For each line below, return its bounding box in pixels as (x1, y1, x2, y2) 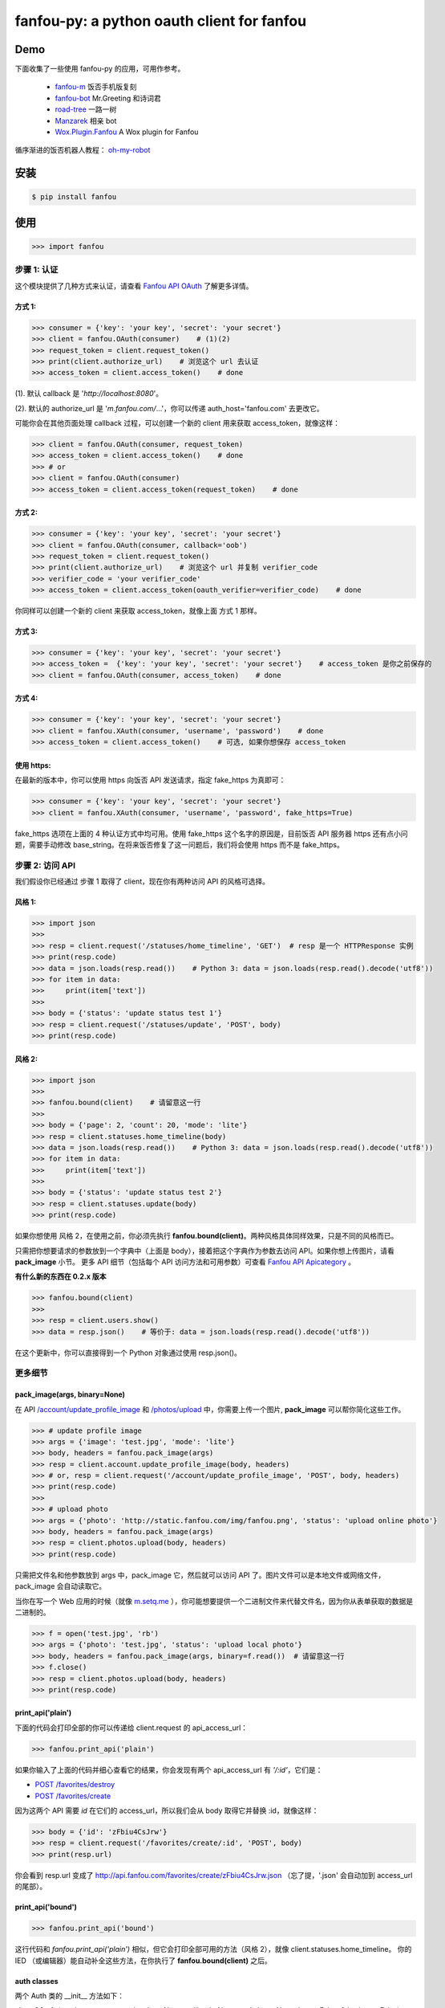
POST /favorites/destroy (34, 1780, 115, 1790)
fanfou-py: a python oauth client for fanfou (14, 12, 307, 30)
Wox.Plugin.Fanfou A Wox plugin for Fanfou (55, 127, 199, 137)
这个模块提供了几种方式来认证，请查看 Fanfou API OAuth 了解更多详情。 (14, 281, 253, 291)
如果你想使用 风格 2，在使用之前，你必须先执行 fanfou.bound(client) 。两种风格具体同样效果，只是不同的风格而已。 (14, 1231, 398, 1241)
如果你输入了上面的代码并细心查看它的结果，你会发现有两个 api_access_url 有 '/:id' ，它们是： (14, 1765, 323, 1774)
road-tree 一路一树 (55, 104, 117, 114)
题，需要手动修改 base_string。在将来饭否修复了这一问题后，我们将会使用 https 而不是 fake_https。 (14, 839, 344, 849)
